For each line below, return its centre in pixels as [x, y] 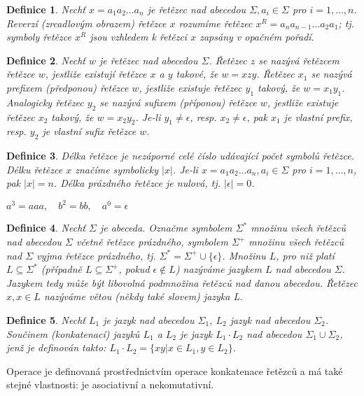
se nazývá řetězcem [299, 60]
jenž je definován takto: [56, 347]
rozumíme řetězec [216, 23]
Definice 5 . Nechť [46, 320]
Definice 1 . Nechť [46, 9]
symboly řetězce [39, 37]
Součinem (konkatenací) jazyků [73, 333]
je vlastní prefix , [318, 116]
